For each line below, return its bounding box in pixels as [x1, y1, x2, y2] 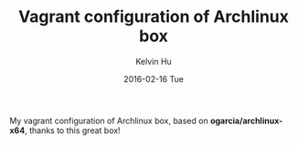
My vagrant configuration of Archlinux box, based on [9, 115, 208, 126]
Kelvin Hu [135, 56, 172, 67]
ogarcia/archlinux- [209, 115, 283, 126]
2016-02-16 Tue [122, 73, 185, 84]
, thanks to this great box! [24, 125, 121, 136]
